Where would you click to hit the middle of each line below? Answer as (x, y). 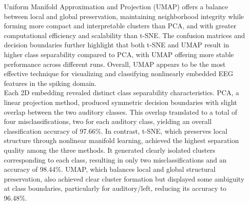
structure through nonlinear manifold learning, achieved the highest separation (121, 140)
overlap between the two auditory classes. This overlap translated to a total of (121, 112)
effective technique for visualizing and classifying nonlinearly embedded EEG (119, 73)
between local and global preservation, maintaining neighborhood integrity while (124, 16)
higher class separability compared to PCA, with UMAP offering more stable (119, 54)
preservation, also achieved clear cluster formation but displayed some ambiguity (124, 178)
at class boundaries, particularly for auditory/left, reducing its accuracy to (115, 188)
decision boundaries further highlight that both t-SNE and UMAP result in (117, 45)
